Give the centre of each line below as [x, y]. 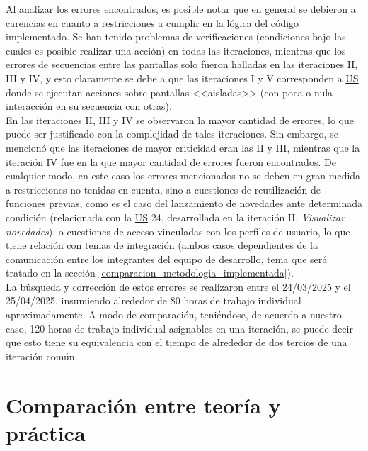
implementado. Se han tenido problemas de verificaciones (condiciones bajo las [176, 37]
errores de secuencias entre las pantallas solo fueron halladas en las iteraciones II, [182, 64]
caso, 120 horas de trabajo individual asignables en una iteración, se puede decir [179, 328]
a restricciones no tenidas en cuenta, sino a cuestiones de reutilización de [163, 189]
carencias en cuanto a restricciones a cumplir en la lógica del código [153, 22]
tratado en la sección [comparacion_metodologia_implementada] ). [150, 273]
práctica [46, 432]
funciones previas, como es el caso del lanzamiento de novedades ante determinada [184, 203]
